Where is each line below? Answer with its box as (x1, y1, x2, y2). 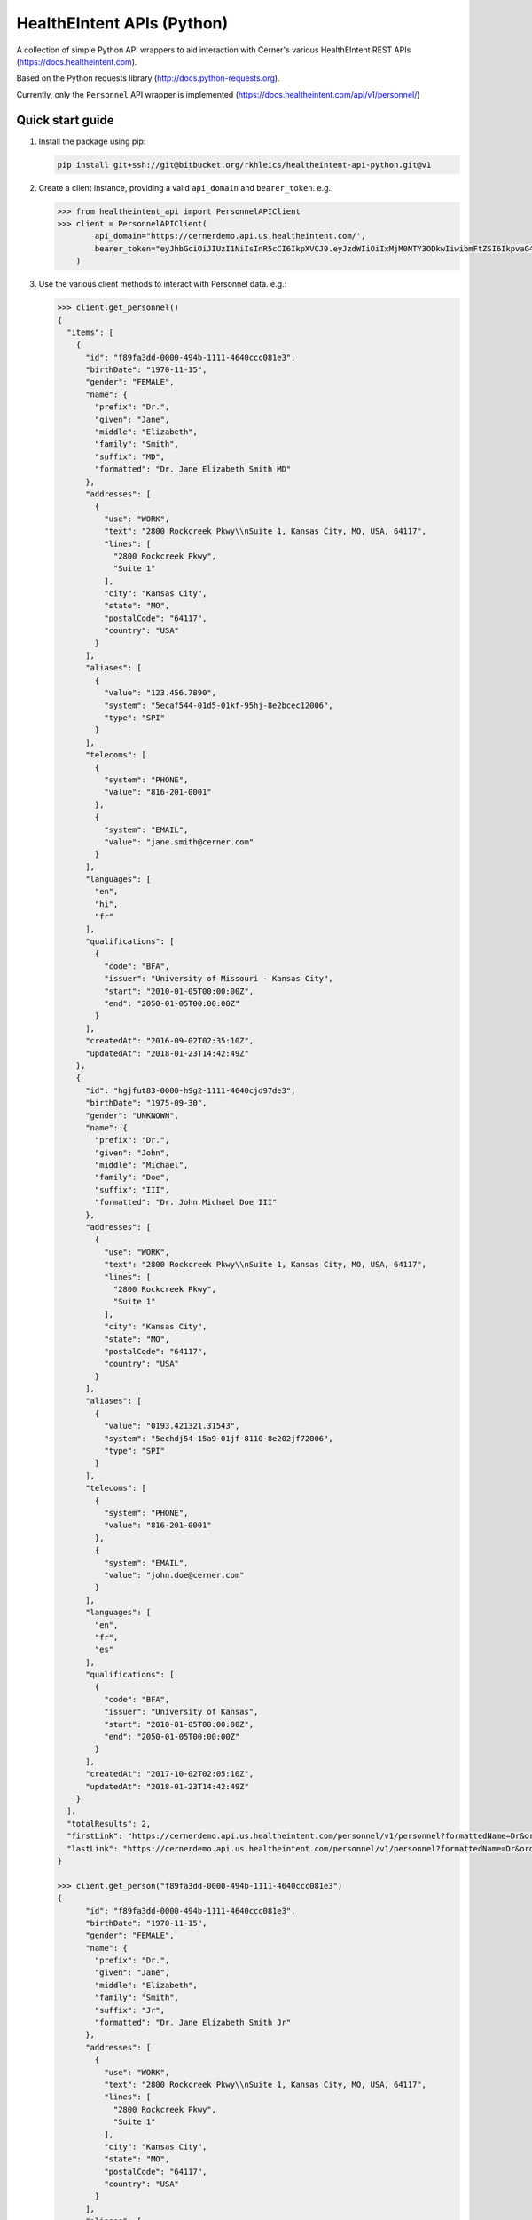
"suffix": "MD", (94, 451, 166, 462)
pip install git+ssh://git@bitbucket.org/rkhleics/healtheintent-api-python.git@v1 (57, 160, 432, 170)
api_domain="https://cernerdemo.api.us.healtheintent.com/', (94, 231, 366, 242)
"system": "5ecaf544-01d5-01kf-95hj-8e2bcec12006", (103, 700, 333, 710)
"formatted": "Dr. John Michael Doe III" (94, 1197, 278, 1208)
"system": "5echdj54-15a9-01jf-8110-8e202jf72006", (103, 1433, 333, 1443)
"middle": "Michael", (94, 1160, 189, 1170)
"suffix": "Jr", (94, 2005, 166, 2015)
